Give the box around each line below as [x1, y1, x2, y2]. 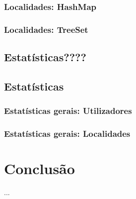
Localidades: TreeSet [4, 23, 88, 35]
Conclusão [4, 158, 75, 179]
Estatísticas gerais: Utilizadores [4, 104, 132, 117]
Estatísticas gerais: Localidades [4, 127, 131, 140]
